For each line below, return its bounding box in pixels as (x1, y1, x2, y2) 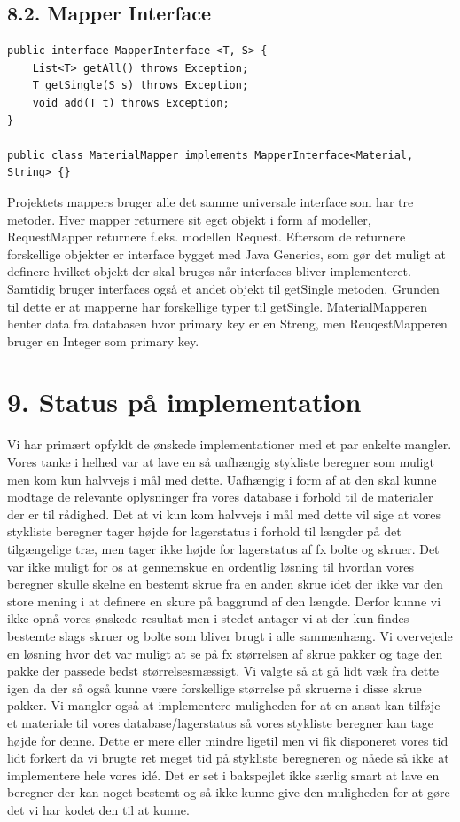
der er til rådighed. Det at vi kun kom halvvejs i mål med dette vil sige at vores (7, 504, 441, 523)
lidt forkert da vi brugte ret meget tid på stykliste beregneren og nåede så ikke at (7, 748, 449, 767)
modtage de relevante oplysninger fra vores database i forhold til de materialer (7, 487, 433, 506)
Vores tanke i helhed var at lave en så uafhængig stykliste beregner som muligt (7, 453, 434, 471)
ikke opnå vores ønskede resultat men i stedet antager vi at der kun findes (7, 609, 409, 628)
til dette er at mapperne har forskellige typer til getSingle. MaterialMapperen (7, 296, 428, 315)
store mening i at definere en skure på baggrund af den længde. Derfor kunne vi (7, 591, 441, 610)
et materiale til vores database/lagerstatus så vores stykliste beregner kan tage (7, 713, 434, 731)
